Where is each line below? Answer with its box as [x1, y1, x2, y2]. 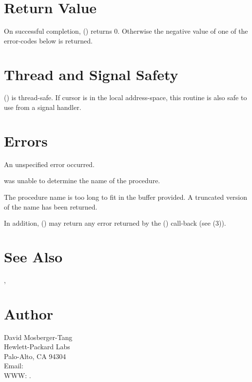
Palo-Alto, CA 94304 [4, 351, 66, 361]
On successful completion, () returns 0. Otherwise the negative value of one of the [4, 26, 248, 36]
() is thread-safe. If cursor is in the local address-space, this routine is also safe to [4, 92, 247, 103]
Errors [4, 130, 48, 150]
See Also [4, 246, 63, 266]
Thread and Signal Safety [4, 64, 178, 84]
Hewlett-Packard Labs [4, 341, 70, 352]
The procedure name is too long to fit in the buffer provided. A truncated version [4, 191, 247, 202]
